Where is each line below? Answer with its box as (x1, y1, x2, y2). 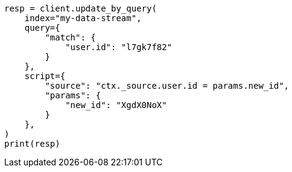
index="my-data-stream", (24, 13, 142, 23)
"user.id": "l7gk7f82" (65, 42, 173, 52)
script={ (24, 71, 66, 81)
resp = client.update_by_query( (4, 4, 157, 13)
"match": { (45, 33, 96, 42)
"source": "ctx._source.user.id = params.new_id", (45, 81, 290, 91)
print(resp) (4, 139, 60, 148)
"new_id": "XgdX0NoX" (65, 100, 167, 110)
